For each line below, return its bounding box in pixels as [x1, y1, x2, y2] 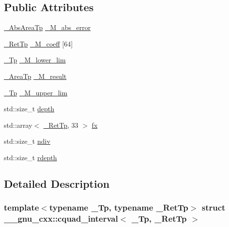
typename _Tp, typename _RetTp [49, 201, 188, 213]
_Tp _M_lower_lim [4, 55, 66, 65]
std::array [4, 120, 32, 130]
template [4, 201, 39, 213]
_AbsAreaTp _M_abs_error [4, 22, 91, 32]
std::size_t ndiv [4, 136, 50, 146]
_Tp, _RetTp [131, 212, 187, 225]
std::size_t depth [4, 104, 54, 114]
